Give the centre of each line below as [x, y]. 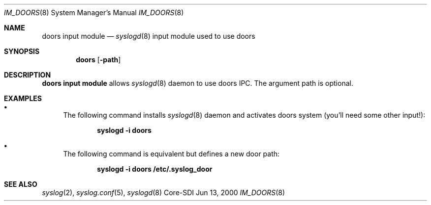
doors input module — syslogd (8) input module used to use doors [149, 36]
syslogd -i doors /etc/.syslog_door [155, 169]
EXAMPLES [23, 98]
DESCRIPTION [28, 75]
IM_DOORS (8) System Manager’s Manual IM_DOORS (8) [94, 13]
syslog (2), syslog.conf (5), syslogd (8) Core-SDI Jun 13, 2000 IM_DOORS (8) [164, 192]
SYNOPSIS [22, 51]
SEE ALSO [21, 184]
